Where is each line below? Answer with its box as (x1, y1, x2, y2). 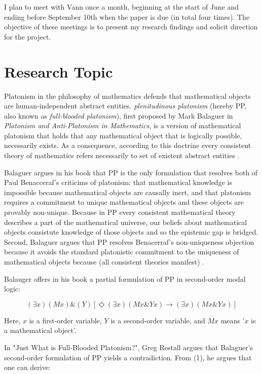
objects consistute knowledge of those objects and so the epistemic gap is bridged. (4, 227, 258, 237)
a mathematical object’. (4, 325, 77, 335)
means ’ (220, 315, 245, 325)
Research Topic (4, 61, 113, 82)
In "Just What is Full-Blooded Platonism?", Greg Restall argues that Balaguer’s (4, 342, 253, 352)
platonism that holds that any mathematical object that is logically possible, (4, 130, 242, 140)
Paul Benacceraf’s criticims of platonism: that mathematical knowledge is (4, 177, 232, 188)
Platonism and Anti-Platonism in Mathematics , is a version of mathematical (4, 120, 241, 131)
